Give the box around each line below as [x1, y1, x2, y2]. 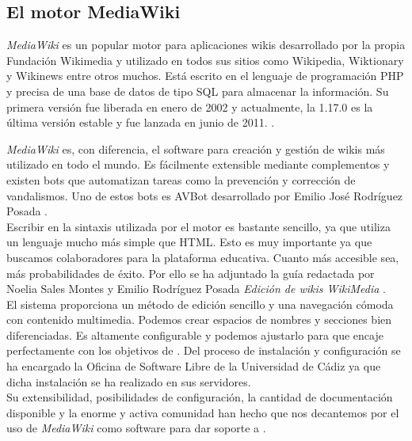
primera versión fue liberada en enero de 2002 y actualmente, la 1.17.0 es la [6, 98, 373, 115]
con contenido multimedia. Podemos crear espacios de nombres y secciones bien [6, 311, 392, 328]
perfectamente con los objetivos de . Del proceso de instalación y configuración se [6, 342, 401, 359]
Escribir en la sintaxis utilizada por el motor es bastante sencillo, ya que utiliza [6, 218, 391, 234]
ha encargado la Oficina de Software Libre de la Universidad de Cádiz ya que [6, 358, 381, 374]
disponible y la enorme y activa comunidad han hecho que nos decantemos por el [6, 404, 399, 420]
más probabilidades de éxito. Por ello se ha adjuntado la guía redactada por [6, 264, 375, 281]
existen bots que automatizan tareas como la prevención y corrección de [6, 171, 356, 188]
